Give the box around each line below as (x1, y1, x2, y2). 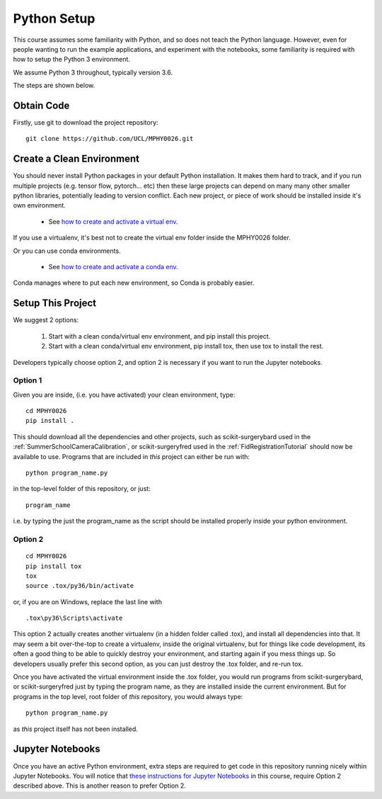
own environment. (13, 201, 66, 210)
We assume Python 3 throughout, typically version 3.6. (13, 68, 173, 76)
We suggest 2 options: (13, 316, 79, 324)
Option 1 (13, 375, 42, 385)
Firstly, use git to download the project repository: (13, 118, 158, 127)
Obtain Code (13, 99, 70, 111)
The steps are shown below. (13, 81, 95, 90)
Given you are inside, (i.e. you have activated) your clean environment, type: (13, 390, 236, 399)
